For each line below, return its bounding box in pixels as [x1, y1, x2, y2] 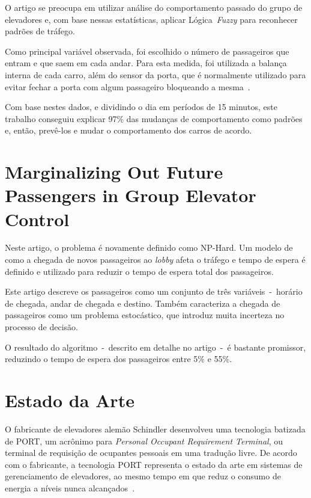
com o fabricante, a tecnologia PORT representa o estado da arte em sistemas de [5, 458, 303, 470]
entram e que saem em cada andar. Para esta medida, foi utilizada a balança [5, 57, 287, 69]
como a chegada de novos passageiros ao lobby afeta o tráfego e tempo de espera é [5, 253, 306, 266]
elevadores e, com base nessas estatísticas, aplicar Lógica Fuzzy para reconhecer [5, 13, 298, 25]
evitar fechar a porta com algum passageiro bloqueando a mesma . [5, 80, 250, 93]
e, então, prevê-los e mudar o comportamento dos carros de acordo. [5, 124, 252, 137]
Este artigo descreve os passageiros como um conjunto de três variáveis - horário [5, 285, 303, 298]
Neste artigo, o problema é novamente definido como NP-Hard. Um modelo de [5, 241, 293, 254]
